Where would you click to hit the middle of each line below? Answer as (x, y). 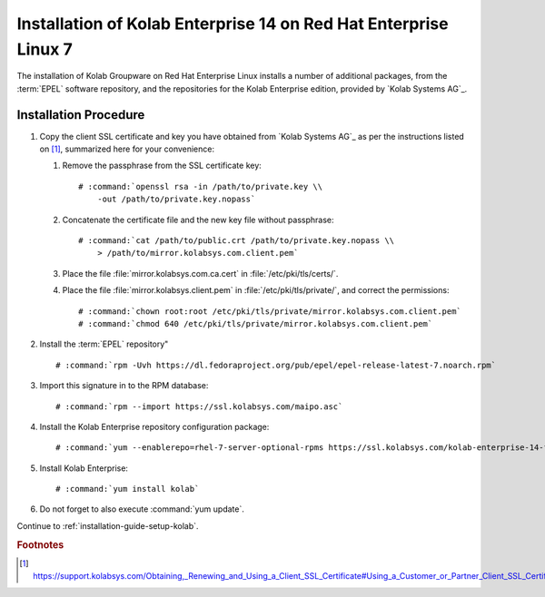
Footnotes (40, 544)
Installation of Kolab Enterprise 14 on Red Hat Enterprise (233, 24)
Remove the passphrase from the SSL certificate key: (162, 166)
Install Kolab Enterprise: (84, 468)
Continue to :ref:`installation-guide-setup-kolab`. (108, 525)
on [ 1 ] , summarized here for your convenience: (127, 149)
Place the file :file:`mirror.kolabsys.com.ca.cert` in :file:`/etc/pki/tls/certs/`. (200, 273)
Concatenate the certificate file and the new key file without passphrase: (198, 220)
